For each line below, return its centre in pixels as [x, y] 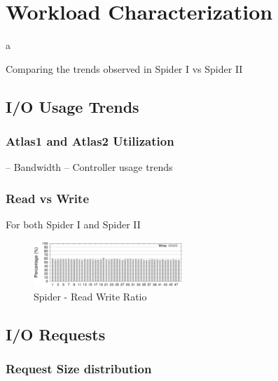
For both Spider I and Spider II [73, 224]
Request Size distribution [79, 369]
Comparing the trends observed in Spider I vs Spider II [124, 68]
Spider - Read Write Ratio [90, 296]
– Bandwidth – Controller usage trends [89, 167]
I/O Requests [56, 334]
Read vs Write [48, 198]
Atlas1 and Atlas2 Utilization [90, 141]
